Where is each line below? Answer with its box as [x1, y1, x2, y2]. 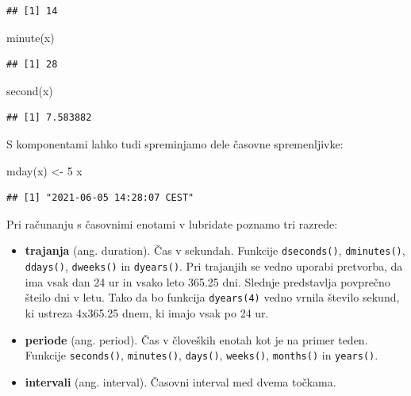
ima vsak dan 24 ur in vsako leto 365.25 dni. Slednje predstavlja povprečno [25, 273, 390, 290]
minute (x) [6, 29, 55, 45]
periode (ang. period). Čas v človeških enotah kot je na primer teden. [25, 331, 368, 348]
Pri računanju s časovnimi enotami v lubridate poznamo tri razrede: [6, 215, 338, 232]
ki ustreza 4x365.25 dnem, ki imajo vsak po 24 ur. [25, 304, 269, 321]
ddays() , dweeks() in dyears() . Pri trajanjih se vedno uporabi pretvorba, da [25, 258, 403, 274]
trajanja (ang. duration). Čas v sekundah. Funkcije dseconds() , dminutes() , [25, 242, 405, 259]
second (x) [6, 82, 53, 98]
